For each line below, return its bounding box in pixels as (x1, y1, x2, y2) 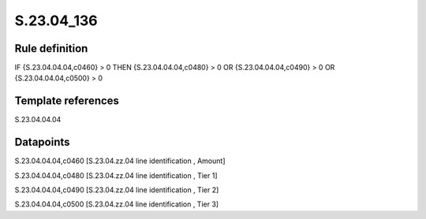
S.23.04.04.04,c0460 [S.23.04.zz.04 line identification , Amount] (14, 156, 226, 165)
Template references (14, 95, 120, 108)
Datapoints (14, 135, 70, 149)
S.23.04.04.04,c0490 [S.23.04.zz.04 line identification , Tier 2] (14, 185, 219, 195)
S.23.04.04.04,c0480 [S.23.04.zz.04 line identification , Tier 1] (14, 170, 218, 180)
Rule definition (14, 42, 88, 55)
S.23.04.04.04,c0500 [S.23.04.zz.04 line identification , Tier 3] (14, 199, 219, 209)
